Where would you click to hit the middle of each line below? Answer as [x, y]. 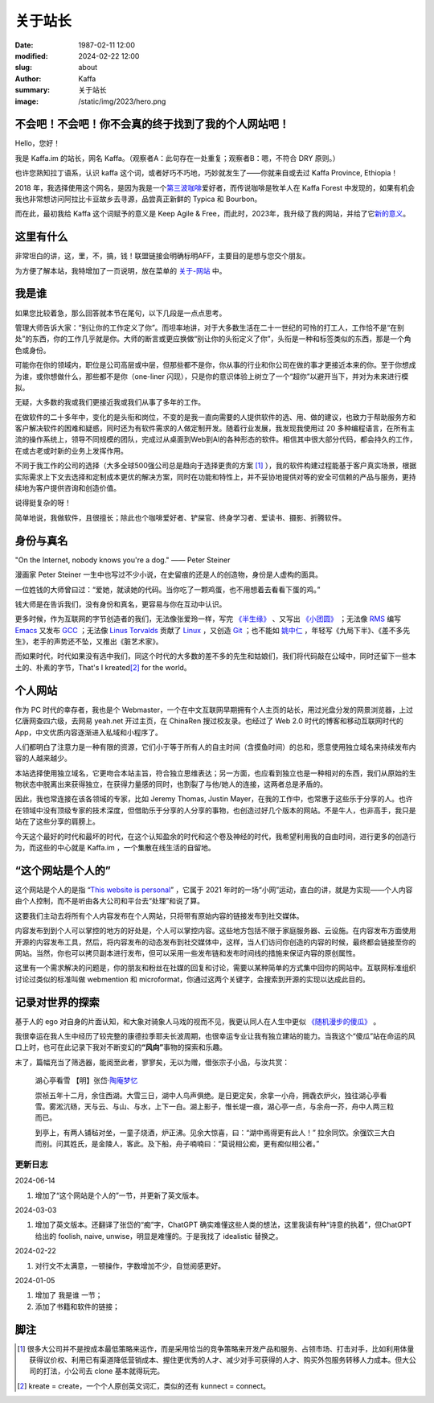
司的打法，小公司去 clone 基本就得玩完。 [97, 1371]
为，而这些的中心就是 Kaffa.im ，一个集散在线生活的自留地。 [115, 848]
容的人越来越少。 [43, 758]
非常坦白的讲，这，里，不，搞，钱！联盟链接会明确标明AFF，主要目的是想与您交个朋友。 [162, 256]
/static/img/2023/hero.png [122, 101]
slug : [23, 68]
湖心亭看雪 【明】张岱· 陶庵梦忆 [86, 1080]
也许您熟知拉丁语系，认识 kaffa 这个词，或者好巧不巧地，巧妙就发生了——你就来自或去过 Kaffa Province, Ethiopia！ [207, 173]
